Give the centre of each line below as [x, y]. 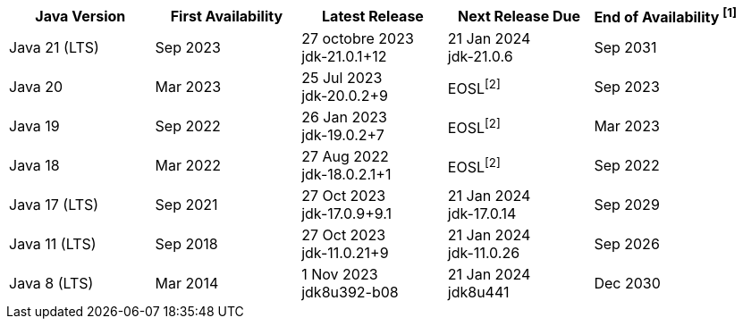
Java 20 [36, 87]
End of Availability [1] [665, 16]
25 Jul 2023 [342, 78]
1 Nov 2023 [340, 275]
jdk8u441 [478, 293]
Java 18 [34, 166]
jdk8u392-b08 [350, 293]
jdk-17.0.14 [482, 214]
